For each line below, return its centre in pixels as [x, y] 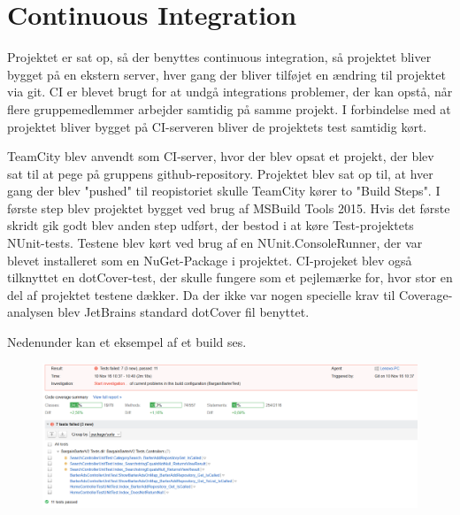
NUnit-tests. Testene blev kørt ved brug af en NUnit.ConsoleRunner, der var [215, 243]
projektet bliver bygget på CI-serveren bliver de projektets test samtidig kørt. [217, 126]
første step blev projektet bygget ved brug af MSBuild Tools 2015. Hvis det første [229, 208]
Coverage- [426, 294]
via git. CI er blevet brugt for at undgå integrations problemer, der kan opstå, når [230, 92]
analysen [31, 312]
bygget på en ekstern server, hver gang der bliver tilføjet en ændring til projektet [226, 74]
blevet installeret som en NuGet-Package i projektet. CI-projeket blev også [210, 260]
